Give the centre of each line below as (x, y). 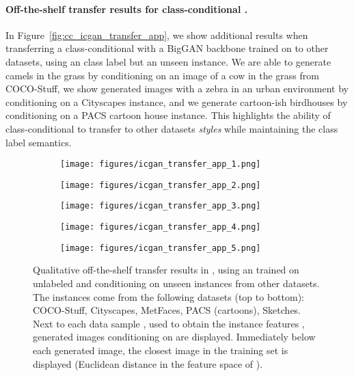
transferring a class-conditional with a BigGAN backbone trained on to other (167, 48)
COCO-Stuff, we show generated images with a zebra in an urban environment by (177, 89)
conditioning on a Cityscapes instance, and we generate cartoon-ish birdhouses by (177, 102)
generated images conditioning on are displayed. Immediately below (174, 337)
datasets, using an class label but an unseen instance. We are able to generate (168, 61)
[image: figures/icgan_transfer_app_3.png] (161, 206)
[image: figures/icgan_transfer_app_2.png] (161, 185)
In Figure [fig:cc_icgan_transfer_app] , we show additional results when (157, 35)
